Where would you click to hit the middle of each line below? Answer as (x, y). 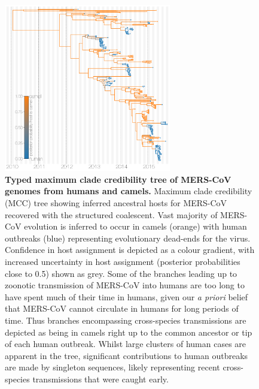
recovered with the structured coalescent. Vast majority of (111, 214)
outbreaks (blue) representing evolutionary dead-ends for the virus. (128, 238)
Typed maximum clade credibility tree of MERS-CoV (118, 179)
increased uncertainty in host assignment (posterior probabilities (123, 261)
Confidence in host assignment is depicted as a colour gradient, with (130, 250)
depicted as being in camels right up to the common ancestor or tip (129, 332)
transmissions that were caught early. (100, 379)
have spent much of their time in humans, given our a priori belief (127, 296)
